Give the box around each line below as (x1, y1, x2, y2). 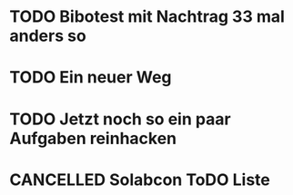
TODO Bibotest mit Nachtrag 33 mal (9, 6, 285, 27)
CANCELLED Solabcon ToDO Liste (9, 170, 271, 190)
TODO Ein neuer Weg (9, 67, 172, 88)
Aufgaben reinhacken (9, 128, 177, 149)
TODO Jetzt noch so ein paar (9, 109, 231, 129)
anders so (9, 25, 86, 46)
